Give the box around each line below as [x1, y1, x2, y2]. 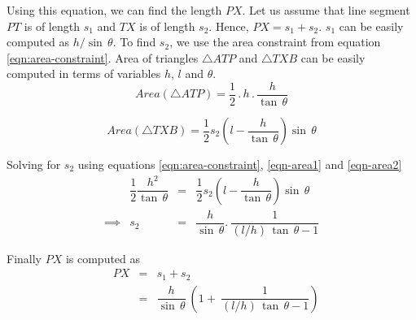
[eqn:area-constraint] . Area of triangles [7, 49, 199, 66]
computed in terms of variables [7, 65, 161, 82]
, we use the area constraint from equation [169, 33, 381, 50]
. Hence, [208, 17, 249, 34]
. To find [112, 33, 156, 50]
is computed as [65, 249, 141, 266]
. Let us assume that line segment [242, 2, 410, 18]
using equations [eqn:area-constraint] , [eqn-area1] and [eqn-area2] [77, 156, 402, 173]
